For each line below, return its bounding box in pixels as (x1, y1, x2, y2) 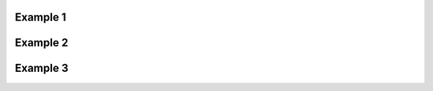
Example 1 (14, 10, 67, 24)
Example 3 (14, 61, 69, 75)
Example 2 (14, 36, 68, 49)
